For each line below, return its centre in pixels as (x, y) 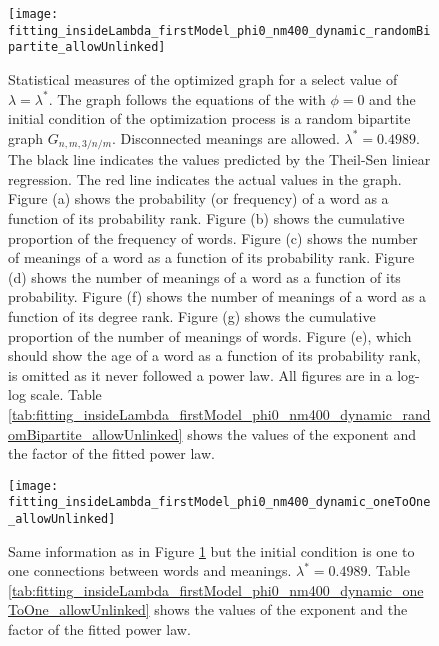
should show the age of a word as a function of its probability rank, (214, 355)
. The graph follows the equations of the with (187, 98)
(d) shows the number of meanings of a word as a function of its (204, 276)
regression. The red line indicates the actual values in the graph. (205, 178)
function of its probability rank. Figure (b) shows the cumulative (206, 217)
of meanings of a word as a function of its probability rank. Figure (211, 257)
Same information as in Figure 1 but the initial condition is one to (211, 550)
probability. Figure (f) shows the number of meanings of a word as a (217, 296)
